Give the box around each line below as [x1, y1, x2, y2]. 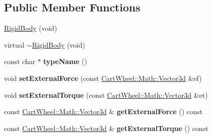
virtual [4, 39, 24, 50]
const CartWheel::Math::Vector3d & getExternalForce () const [4, 106, 203, 117]
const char [4, 56, 35, 67]
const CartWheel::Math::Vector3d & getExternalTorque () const [4, 123, 209, 133]
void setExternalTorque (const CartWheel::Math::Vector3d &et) [4, 89, 208, 100]
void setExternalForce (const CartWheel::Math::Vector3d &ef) [4, 72, 202, 83]
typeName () [43, 56, 87, 67]
